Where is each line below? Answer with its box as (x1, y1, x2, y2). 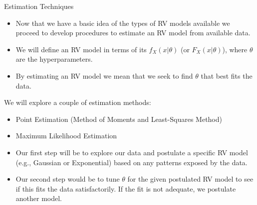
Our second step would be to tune (15, 174, 120, 184)
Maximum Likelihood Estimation (15, 130, 117, 141)
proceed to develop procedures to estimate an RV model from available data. (15, 27, 251, 38)
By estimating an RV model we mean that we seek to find (15, 70, 193, 81)
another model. (15, 193, 62, 204)
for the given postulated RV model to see (127, 174, 254, 184)
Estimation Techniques (4, 1, 74, 11)
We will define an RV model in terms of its (15, 44, 147, 54)
